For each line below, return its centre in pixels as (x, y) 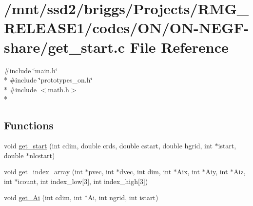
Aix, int (188, 172)
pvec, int (101, 172)
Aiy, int (217, 172)
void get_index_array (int (43, 172)
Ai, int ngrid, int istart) (123, 197)
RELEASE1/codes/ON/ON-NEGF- (126, 28)
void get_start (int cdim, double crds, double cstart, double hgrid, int (108, 146)
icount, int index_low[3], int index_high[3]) (83, 181)
